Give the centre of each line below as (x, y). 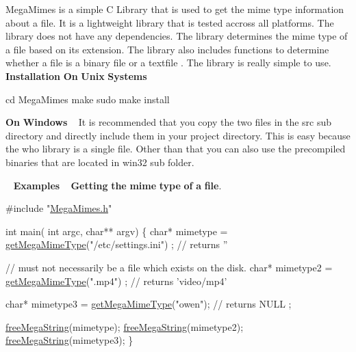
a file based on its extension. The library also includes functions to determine (167, 49)
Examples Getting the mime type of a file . (117, 185)
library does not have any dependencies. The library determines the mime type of (177, 36)
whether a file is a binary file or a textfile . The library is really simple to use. (168, 63)
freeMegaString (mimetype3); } (69, 340)
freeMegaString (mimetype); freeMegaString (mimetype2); (125, 326)
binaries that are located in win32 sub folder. (100, 162)
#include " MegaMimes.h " (59, 208)
